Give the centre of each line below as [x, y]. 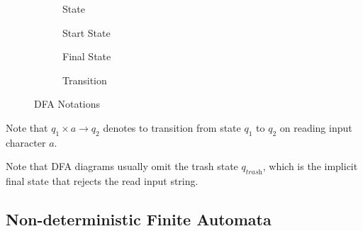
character [26, 142]
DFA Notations [67, 104]
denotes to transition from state [172, 127]
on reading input [316, 127]
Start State [86, 32]
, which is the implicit [310, 166]
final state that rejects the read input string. [102, 181]
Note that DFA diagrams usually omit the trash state [122, 166]
